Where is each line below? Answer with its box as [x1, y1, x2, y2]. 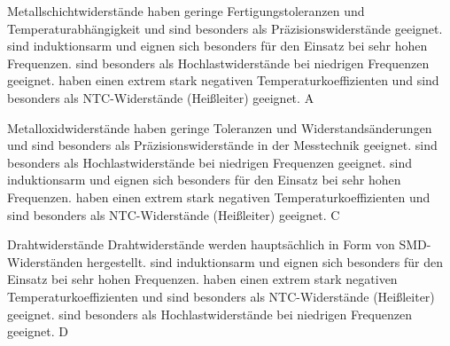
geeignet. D [7, 322, 69, 341]
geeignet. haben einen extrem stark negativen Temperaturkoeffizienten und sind [7, 71, 439, 90]
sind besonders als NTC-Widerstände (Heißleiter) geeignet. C [7, 205, 340, 224]
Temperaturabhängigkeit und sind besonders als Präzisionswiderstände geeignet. [7, 19, 443, 37]
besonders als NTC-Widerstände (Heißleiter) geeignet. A [7, 88, 314, 106]
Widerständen [7, 252, 83, 271]
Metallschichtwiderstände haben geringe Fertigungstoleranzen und [7, 2, 365, 20]
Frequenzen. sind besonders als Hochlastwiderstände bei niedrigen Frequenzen [7, 53, 430, 72]
